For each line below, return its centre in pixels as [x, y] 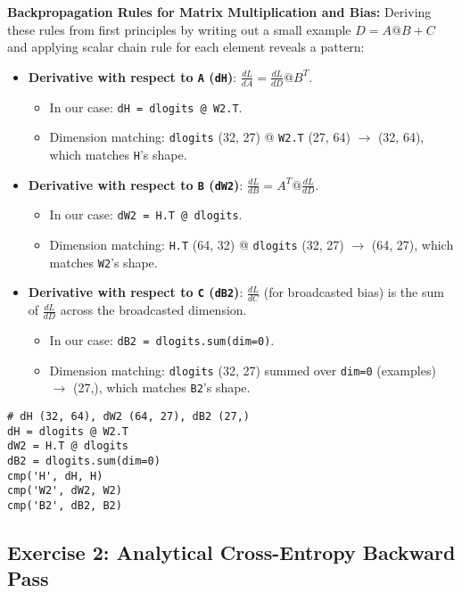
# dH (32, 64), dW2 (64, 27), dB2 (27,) [129, 416]
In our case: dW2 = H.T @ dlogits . [146, 214]
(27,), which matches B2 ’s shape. [161, 387]
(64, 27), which [412, 245]
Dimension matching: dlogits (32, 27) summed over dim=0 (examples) [243, 370]
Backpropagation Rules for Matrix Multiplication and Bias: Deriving [219, 12]
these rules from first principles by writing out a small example [179, 29]
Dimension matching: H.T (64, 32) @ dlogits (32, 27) [197, 245]
